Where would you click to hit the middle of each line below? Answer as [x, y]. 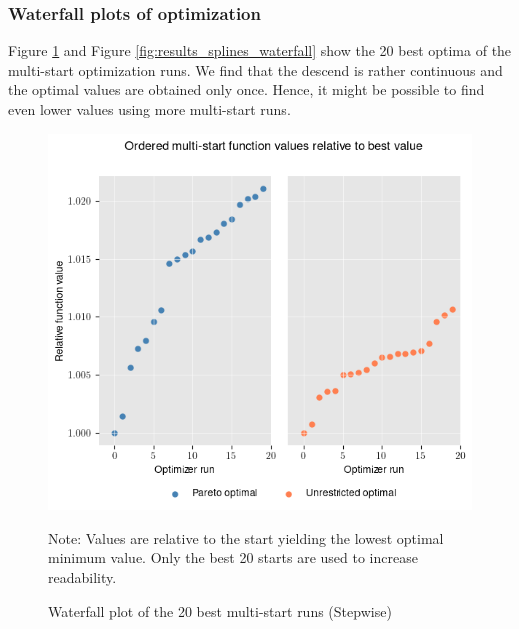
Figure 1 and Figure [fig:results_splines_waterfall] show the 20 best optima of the [260, 50]
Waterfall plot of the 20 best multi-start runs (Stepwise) [220, 610]
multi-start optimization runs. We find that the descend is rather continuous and [255, 69]
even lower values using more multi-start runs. [149, 109]
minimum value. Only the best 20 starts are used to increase [233, 557]
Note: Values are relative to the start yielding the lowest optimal [246, 537]
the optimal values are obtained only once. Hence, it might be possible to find [246, 89]
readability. [82, 577]
